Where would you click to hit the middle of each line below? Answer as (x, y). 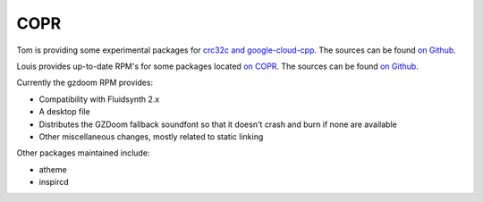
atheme (53, 169)
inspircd (54, 182)
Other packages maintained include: (83, 153)
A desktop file (64, 112)
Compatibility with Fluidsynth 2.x (99, 99)
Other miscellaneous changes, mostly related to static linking (151, 136)
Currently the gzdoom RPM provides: (85, 83)
